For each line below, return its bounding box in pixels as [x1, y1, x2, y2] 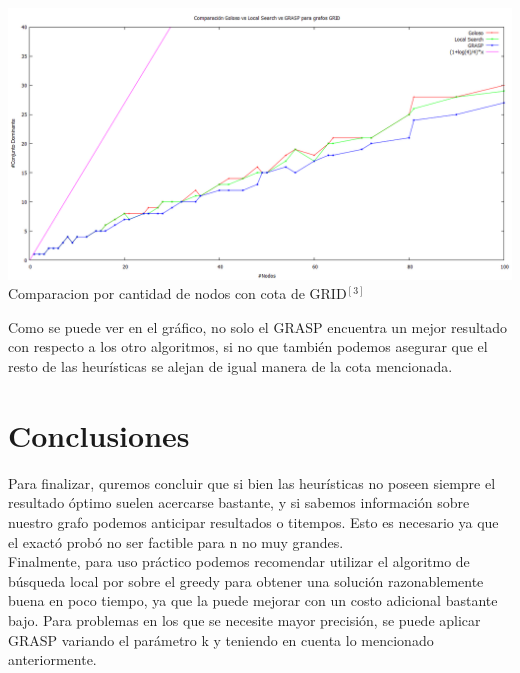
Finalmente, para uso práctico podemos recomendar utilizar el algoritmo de [8, 551, 470, 572]
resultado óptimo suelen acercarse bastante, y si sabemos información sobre [8, 492, 470, 513]
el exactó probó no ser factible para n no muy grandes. [8, 531, 344, 552]
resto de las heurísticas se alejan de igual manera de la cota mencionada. [8, 356, 453, 377]
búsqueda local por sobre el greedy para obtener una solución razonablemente [8, 570, 484, 591]
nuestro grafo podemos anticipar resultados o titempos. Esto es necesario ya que [8, 511, 499, 532]
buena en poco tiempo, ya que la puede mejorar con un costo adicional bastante [8, 590, 498, 611]
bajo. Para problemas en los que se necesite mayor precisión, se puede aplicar [8, 609, 481, 630]
